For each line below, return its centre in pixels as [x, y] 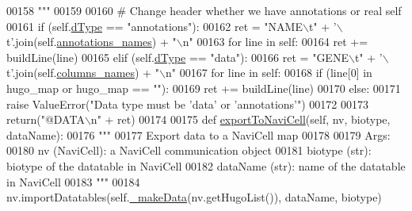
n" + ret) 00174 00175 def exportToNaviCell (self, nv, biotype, [240, 119]
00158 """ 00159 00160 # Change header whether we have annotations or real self [204, 10]
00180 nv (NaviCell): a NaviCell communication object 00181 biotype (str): [189, 150]
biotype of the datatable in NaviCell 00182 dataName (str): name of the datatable [206, 165]
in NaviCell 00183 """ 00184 [73, 181]
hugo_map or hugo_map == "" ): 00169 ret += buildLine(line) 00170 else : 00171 [204, 88]
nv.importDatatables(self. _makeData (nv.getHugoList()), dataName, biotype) [194, 197]
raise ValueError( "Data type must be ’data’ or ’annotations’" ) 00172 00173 [188, 104]
